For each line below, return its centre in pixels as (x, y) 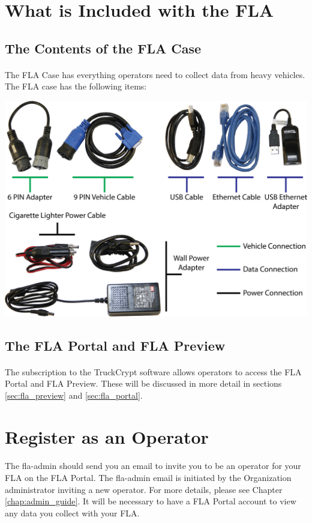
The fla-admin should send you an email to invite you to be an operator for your (153, 466)
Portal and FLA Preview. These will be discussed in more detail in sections (143, 383)
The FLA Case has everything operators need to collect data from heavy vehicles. (155, 74)
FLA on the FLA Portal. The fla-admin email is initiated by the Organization (148, 478)
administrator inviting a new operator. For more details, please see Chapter (144, 489)
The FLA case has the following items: (76, 86)
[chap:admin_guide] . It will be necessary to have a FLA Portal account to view (151, 501)
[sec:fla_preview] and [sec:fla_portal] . (74, 395)
